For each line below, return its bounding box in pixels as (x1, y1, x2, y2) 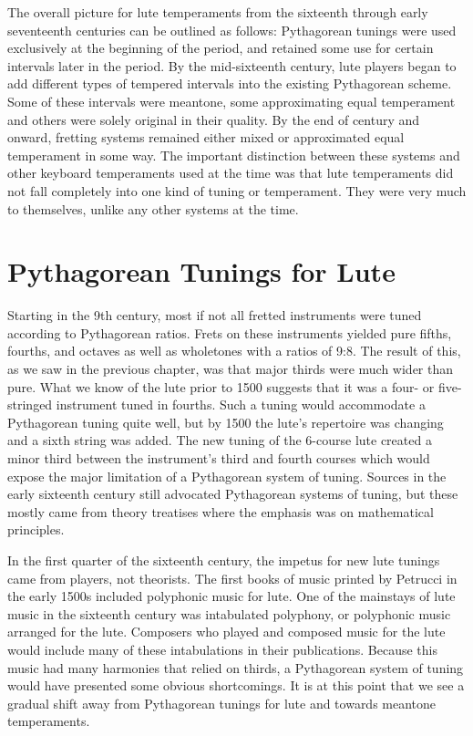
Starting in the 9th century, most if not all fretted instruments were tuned (7, 306, 422, 325)
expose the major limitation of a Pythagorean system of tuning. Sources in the (7, 466, 447, 485)
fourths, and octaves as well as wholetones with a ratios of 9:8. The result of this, (7, 341, 461, 360)
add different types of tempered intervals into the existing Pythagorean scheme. (7, 74, 452, 93)
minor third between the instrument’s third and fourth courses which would (7, 449, 430, 467)
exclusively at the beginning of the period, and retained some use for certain (7, 38, 434, 57)
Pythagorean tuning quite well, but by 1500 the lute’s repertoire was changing (7, 412, 444, 431)
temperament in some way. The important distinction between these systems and (7, 145, 460, 164)
